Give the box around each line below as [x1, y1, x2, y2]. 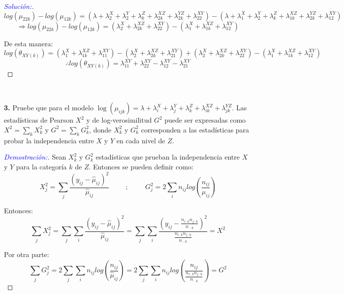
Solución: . [4, 1, 34, 11]
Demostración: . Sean [4, 152, 66, 162]
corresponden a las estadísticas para [141, 124, 250, 134]
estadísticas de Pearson [4, 115, 73, 125]
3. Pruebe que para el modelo [4, 102, 94, 113]
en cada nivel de [116, 135, 165, 145]
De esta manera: [4, 38, 53, 48]
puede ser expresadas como [164, 115, 246, 125]
